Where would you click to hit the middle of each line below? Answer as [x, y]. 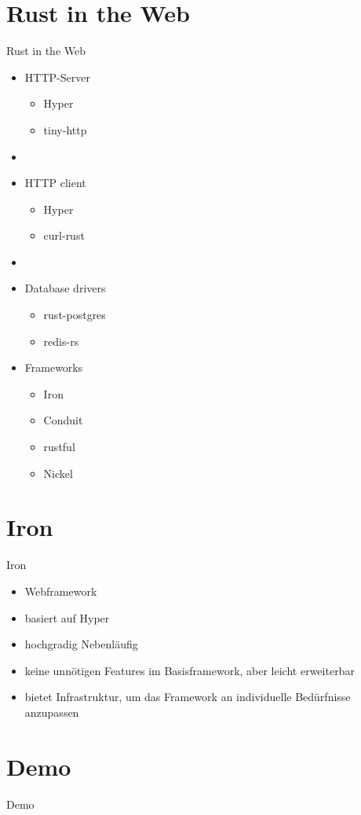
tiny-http [65, 129]
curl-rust [64, 235]
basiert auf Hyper [67, 617]
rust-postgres [75, 315]
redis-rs [61, 341]
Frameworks [54, 367]
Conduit [63, 420]
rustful [59, 447]
